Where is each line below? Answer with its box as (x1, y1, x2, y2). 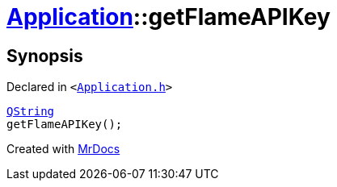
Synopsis (6, 45, 83, 66)
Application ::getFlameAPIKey (6, 3, 331, 31)
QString (6, 105, 55, 118)
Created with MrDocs (6, 142, 120, 156)
